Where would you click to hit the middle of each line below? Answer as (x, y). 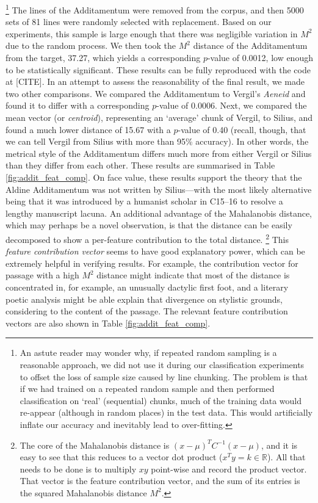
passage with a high (42, 275)
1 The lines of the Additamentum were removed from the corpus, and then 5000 (155, 9)
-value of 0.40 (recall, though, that (242, 129)
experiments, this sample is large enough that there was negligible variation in (152, 33)
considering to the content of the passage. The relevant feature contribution (147, 311)
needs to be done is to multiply (78, 469)
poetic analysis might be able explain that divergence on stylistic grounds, (144, 299)
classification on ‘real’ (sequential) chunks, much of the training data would (161, 400)
